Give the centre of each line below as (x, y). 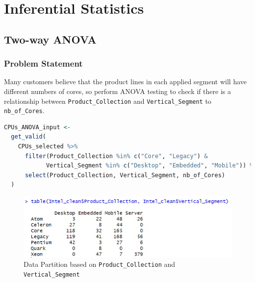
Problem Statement (43, 63)
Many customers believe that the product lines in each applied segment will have (126, 82)
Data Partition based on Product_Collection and (100, 264)
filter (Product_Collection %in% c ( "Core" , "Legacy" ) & (116, 156)
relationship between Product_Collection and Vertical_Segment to (108, 101)
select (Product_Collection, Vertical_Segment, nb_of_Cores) (125, 175)
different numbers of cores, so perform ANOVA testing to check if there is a (117, 91)
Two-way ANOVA (50, 39)
